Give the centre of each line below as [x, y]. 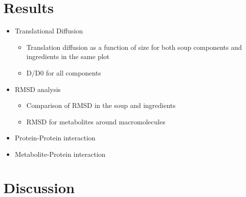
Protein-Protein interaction [55, 138]
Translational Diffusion [49, 31]
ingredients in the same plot [68, 56]
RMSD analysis [38, 89]
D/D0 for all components [64, 72]
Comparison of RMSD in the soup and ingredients [101, 105]
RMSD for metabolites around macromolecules [96, 121]
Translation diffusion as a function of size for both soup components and [134, 47]
